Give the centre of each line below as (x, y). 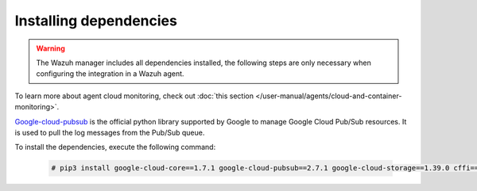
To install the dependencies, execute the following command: (115, 147)
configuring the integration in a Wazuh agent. (110, 74)
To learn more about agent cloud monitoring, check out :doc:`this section (134, 96)
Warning (50, 48)
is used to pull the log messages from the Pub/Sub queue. (110, 132)
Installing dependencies (96, 21)
